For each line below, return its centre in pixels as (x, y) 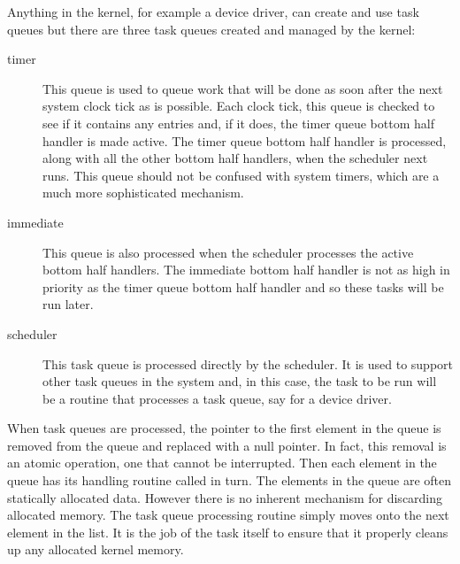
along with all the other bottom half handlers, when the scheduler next (235, 158)
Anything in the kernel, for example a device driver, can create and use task (213, 12)
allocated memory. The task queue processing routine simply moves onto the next (228, 515)
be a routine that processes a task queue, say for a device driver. (217, 398)
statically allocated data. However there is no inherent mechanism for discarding (225, 497)
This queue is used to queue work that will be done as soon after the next (243, 88)
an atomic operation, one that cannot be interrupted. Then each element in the (222, 463)
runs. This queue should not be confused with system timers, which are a (241, 175)
